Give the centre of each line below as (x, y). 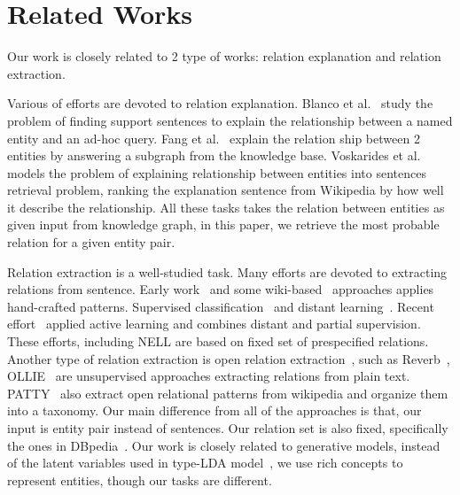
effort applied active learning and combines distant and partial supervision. (214, 324)
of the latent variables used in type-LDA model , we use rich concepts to (205, 463)
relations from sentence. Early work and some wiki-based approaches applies (221, 289)
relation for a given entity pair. (91, 242)
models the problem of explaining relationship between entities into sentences (217, 172)
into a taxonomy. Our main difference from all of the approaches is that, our (214, 410)
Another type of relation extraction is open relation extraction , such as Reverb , (229, 358)
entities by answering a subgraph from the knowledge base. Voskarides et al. (214, 155)
